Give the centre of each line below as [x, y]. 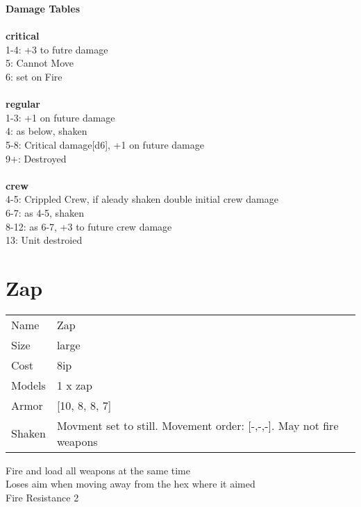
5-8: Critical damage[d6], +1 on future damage [105, 144]
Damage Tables [43, 8]
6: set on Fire [34, 76]
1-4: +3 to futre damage [57, 49]
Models [28, 385]
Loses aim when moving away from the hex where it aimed [131, 484]
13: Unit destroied [44, 240]
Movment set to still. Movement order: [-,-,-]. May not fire [198, 425]
